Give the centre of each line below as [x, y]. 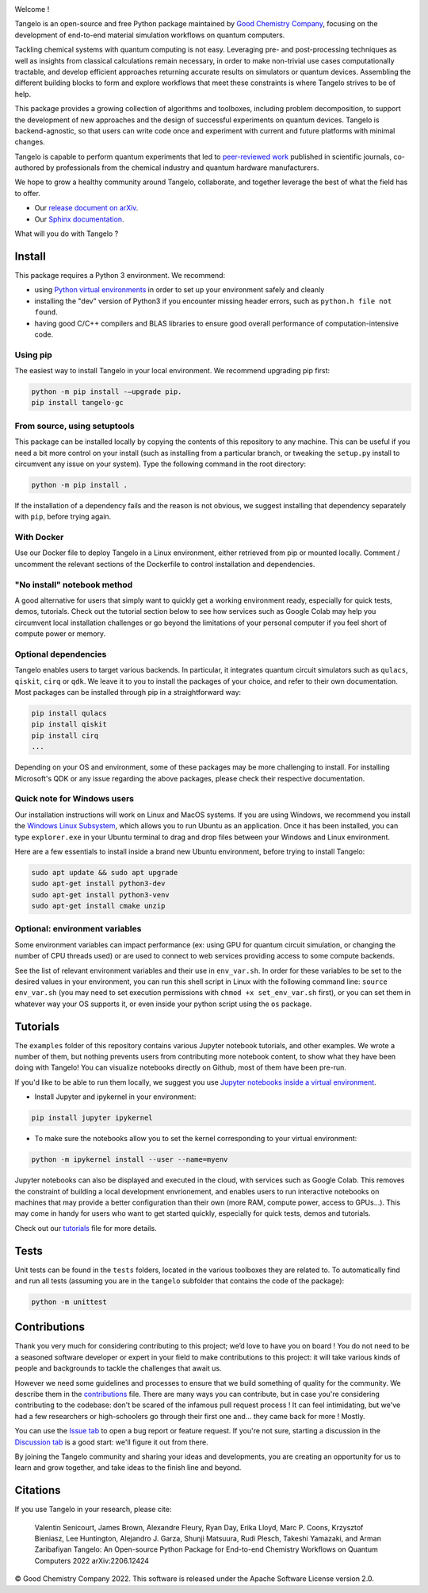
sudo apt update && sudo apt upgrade [105, 872]
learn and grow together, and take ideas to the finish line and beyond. [128, 1468]
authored [30, 168]
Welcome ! [32, 9]
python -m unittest [69, 1302]
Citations [38, 1490]
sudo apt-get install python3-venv [100, 895]
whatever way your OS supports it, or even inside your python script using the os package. [163, 1004]
